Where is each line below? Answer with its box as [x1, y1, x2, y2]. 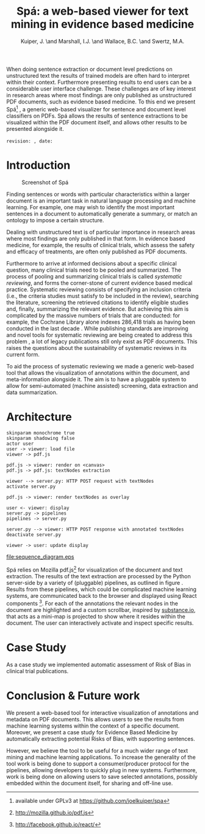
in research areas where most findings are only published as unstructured [6, 91, 192, 99]
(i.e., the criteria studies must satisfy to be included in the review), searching [6, 292, 199, 299]
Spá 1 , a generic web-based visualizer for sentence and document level [6, 104, 186, 113]
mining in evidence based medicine [10, 17, 195, 31]
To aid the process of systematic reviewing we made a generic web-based [6, 362, 194, 370]
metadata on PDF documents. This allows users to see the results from [6, 715, 184, 723]
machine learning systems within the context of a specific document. [6, 722, 180, 729]
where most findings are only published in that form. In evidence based [6, 234, 185, 242]
